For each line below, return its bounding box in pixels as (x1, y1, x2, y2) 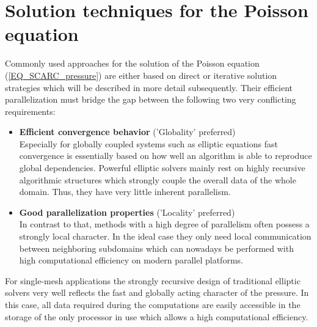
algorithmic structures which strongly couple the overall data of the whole (19, 173, 296, 186)
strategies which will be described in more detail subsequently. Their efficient (5, 81, 293, 94)
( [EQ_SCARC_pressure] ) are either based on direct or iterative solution (5, 68, 277, 81)
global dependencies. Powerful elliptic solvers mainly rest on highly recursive (19, 161, 305, 174)
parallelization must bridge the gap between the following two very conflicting (5, 93, 296, 106)
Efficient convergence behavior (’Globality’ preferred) (19, 125, 236, 138)
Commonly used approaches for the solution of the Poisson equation (5, 57, 260, 70)
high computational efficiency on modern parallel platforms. (19, 254, 243, 266)
